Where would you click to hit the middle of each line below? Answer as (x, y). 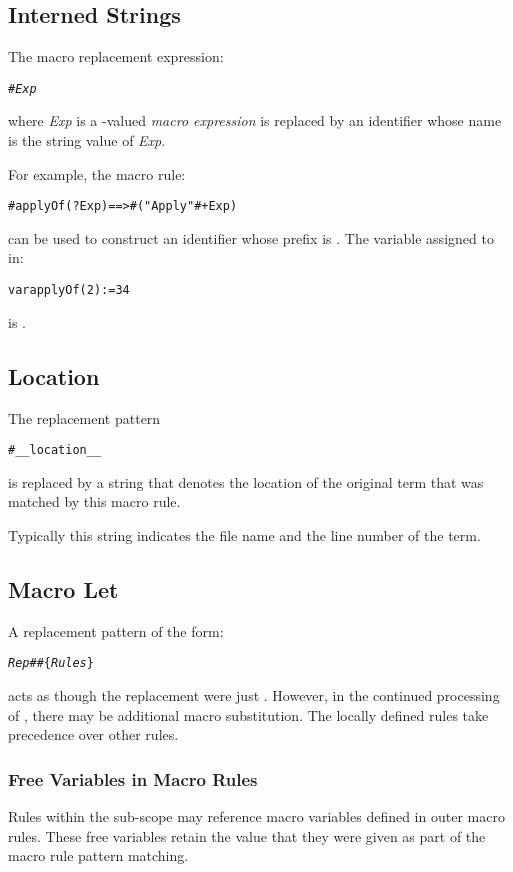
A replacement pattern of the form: (116, 630)
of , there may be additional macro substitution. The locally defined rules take (248, 714)
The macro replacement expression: (116, 56)
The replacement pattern (84, 417)
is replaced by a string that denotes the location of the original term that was (246, 481)
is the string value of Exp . (87, 140)
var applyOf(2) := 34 (69, 290)
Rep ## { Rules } (51, 663)
